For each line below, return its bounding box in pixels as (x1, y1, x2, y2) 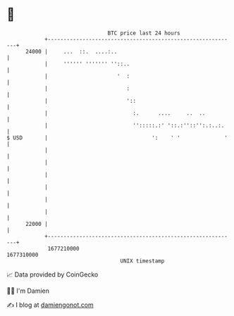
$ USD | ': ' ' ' (6, 134, 228, 141)
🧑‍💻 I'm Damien (6, 286, 50, 295)
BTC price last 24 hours (107, 30, 180, 37)
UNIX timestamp (120, 257, 165, 265)
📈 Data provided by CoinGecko (6, 270, 99, 279)
